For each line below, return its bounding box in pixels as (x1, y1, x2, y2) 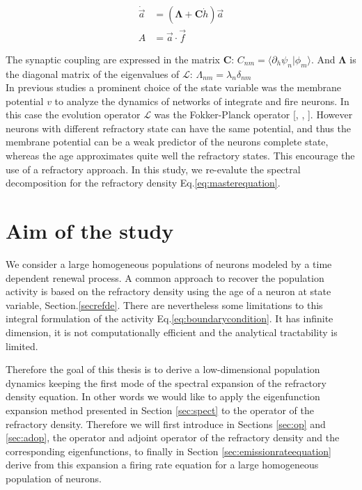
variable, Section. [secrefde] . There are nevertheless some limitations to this (6, 297, 323, 312)
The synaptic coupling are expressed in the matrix (6, 52, 220, 66)
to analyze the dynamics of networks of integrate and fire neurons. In (54, 93, 349, 108)
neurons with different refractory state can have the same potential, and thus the (6, 120, 351, 135)
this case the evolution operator (6, 107, 141, 122)
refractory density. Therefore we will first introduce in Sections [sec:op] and (6, 416, 326, 431)
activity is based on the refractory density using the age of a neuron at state (6, 284, 331, 299)
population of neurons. (6, 471, 102, 485)
